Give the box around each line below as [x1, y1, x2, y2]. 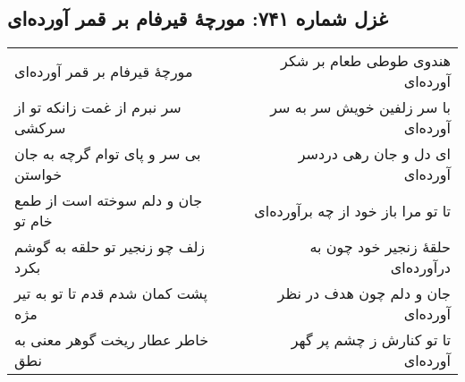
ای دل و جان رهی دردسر [298, 143, 451, 165]
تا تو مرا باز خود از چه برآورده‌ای [254, 199, 451, 221]
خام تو [14, 210, 53, 232]
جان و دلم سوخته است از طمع [14, 190, 203, 211]
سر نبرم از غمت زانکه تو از [14, 97, 182, 118]
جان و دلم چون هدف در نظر [277, 283, 451, 304]
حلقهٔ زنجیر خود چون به [309, 236, 451, 258]
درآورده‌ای [390, 257, 451, 278]
